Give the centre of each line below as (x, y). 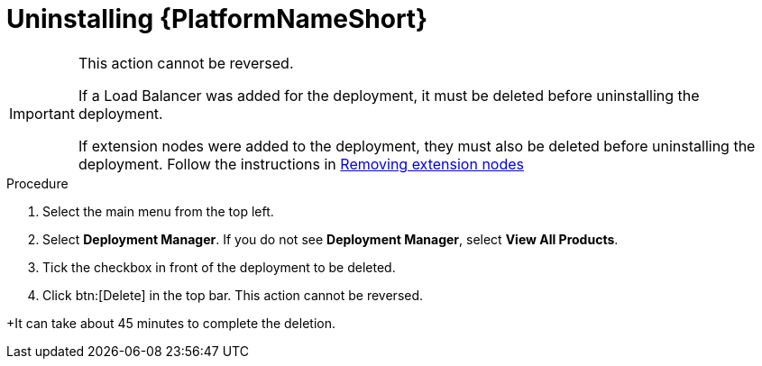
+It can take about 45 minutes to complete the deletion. (171, 323)
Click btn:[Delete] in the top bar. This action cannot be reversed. (233, 295)
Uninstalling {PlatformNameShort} (217, 19)
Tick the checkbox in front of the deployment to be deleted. (219, 267)
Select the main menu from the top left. (158, 211)
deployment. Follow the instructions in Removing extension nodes (301, 164)
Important (42, 113)
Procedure (37, 183)
